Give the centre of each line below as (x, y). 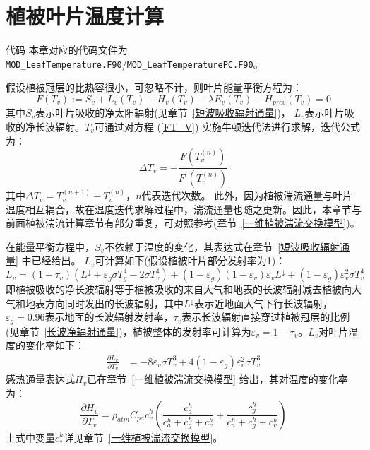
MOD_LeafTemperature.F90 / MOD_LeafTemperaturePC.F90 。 (135, 63)
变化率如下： (55, 345)
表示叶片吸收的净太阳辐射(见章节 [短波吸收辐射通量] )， (163, 113)
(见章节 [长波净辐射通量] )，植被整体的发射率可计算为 (129, 331)
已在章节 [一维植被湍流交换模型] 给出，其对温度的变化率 (217, 379)
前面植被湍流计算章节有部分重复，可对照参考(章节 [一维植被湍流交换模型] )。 (183, 223)
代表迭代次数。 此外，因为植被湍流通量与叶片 (247, 195)
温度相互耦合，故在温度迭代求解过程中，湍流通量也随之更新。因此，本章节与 (184, 209)
